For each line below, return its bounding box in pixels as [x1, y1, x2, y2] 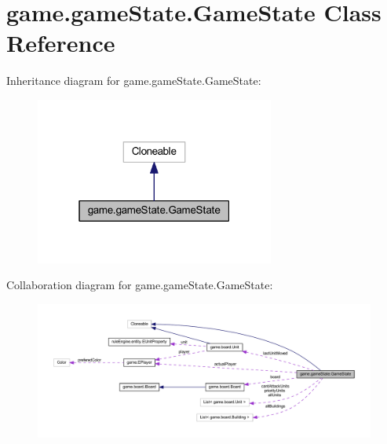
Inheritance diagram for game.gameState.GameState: [6, 72, 261, 89]
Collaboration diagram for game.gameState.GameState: [6, 277, 273, 293]
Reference [6, 27, 115, 59]
